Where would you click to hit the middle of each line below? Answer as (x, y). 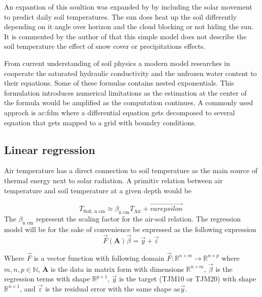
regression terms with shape (47, 279)
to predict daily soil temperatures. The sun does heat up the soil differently (120, 16)
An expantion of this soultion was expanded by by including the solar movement (128, 7)
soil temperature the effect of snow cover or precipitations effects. (105, 46)
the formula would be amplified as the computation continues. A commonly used (129, 102)
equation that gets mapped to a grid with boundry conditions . (100, 122)
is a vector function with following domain (99, 257)
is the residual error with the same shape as (113, 288)
